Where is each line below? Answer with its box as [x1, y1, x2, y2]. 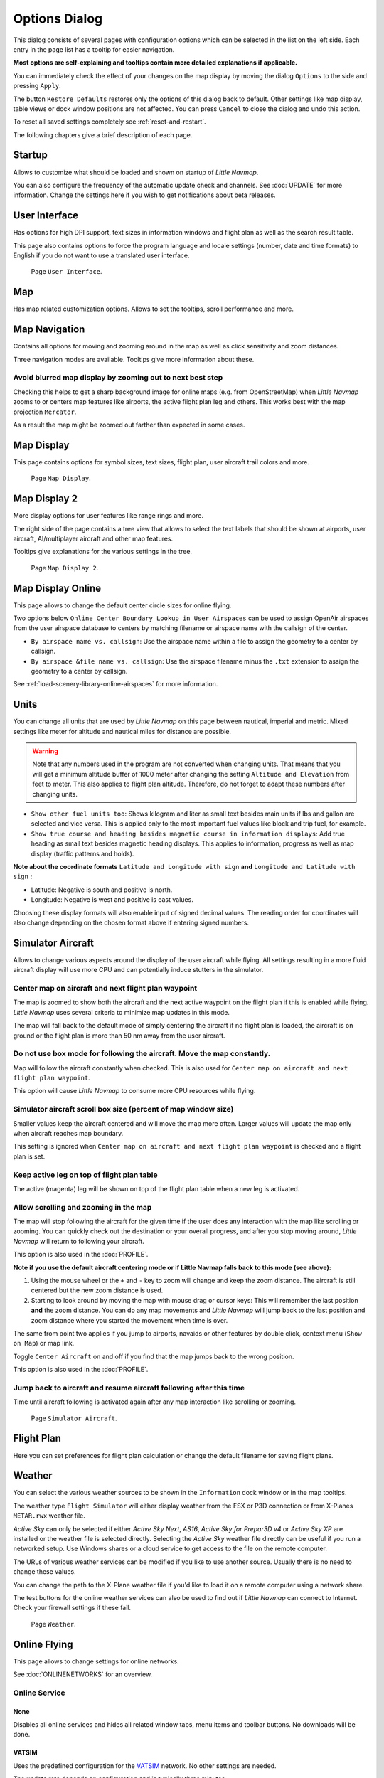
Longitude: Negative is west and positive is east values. [31, 895, 193, 904]
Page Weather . [31, 1619, 76, 1628]
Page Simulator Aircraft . [31, 1414, 117, 1422]
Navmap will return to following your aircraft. [13, 1237, 145, 1245]
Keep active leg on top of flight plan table [13, 1170, 158, 1180]
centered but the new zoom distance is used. [31, 1286, 164, 1294]
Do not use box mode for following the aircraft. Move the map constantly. [13, 1049, 271, 1059]
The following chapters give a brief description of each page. [13, 130, 193, 139]
